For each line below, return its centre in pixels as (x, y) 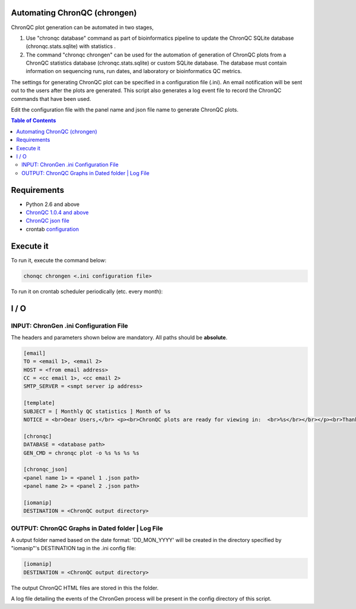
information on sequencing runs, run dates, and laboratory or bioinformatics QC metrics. (134, 71)
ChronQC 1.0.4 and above (57, 212)
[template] (39, 403)
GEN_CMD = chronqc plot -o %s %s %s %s (81, 453)
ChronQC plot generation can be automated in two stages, (82, 27)
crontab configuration (53, 229)
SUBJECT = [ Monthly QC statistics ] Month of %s (97, 411)
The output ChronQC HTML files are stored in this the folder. (85, 588)
